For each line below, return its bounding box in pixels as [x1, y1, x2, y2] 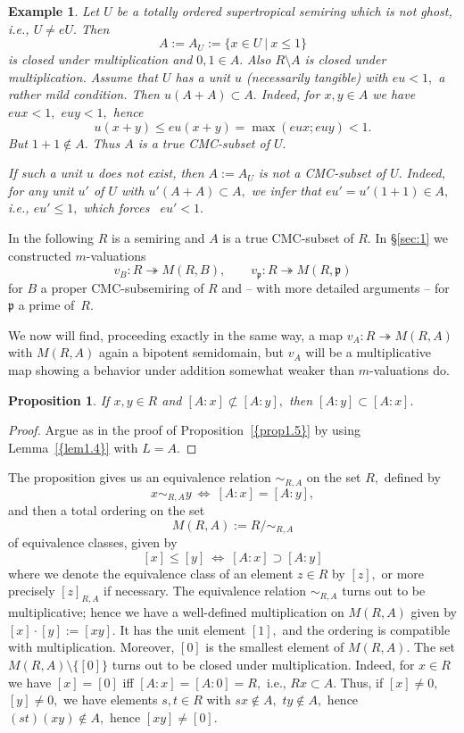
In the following [8, 228, 95, 246]
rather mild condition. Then [8, 85, 160, 104]
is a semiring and [112, 228, 205, 246]
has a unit [175, 67, 230, 86]
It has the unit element [120, 620, 246, 638]
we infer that [251, 180, 321, 199]
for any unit [8, 180, 74, 199]
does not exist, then [98, 163, 204, 182]
